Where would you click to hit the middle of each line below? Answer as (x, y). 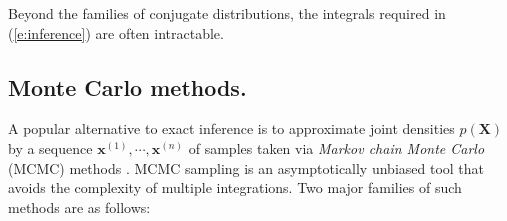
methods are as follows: (79, 206)
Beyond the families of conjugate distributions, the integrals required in (227, 13)
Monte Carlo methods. (127, 86)
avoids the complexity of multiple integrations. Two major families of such (235, 187)
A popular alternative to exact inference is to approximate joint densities (231, 128)
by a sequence (50, 147)
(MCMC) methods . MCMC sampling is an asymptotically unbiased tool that (246, 167)
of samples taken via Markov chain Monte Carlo (336, 147)
